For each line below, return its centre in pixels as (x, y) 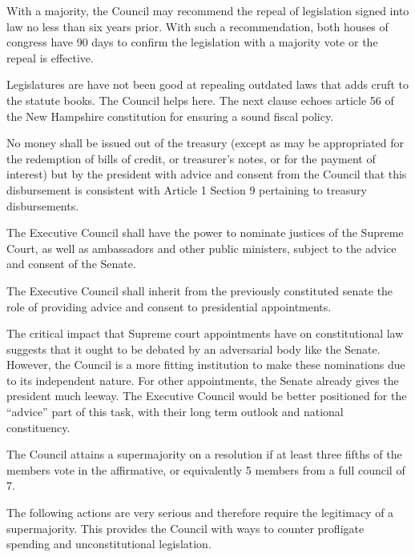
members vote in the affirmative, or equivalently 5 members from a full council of (206, 469)
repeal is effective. (50, 57)
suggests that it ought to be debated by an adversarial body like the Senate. (193, 349)
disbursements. (43, 205)
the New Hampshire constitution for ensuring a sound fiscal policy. (170, 116)
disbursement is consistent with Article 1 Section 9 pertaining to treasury (187, 189)
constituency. (38, 427)
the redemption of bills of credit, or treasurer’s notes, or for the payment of (191, 158)
